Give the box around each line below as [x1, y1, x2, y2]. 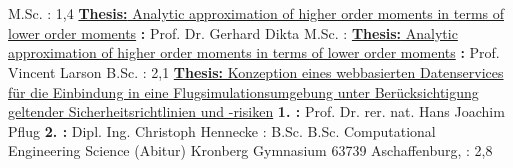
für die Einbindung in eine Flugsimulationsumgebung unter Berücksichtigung [8, 81, 479, 102]
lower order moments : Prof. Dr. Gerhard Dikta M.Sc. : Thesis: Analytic [8, 22, 458, 43]
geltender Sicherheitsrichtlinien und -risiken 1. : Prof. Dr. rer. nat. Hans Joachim [8, 101, 505, 122]
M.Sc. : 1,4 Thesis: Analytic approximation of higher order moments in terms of [8, 3, 505, 24]
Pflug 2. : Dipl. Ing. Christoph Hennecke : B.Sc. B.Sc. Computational [8, 120, 436, 141]
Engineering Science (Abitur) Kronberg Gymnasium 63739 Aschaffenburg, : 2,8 [8, 140, 493, 161]
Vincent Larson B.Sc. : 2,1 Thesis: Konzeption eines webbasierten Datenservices [8, 61, 504, 82]
